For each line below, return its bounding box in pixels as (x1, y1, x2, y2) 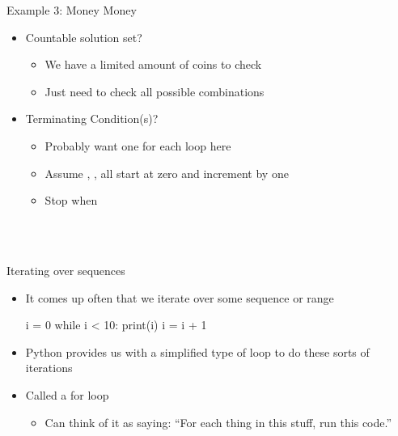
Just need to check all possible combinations (44, 83, 265, 99)
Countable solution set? (25, 28, 142, 45)
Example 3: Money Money (6, 2, 137, 18)
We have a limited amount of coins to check (44, 56, 262, 73)
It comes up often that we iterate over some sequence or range (25, 289, 334, 306)
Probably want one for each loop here (44, 137, 231, 154)
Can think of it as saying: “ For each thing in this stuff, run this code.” (44, 413, 392, 430)
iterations (25, 359, 73, 376)
